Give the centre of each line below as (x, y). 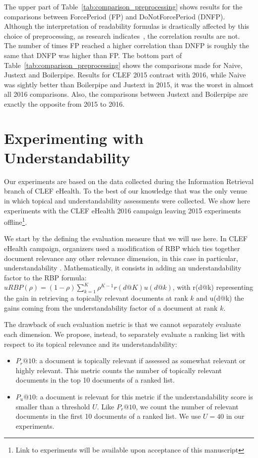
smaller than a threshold (53, 406)
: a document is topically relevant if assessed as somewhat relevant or (140, 360)
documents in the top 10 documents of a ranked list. (95, 380)
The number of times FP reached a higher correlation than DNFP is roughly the (127, 45)
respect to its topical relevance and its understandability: (91, 344)
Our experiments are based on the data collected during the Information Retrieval (129, 181)
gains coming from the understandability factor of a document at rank (111, 307)
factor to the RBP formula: (45, 277)
